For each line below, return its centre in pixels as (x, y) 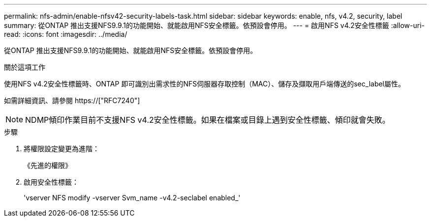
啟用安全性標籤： (51, 182)
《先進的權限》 (48, 165)
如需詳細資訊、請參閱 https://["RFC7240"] (72, 100)
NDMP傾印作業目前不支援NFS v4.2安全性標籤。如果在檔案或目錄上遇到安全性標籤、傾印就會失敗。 (208, 120)
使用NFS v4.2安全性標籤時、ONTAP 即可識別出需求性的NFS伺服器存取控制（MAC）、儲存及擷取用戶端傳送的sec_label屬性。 (205, 84)
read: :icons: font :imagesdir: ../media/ (66, 34)
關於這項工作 (25, 67)
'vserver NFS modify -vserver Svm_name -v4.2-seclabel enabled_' (132, 198)
